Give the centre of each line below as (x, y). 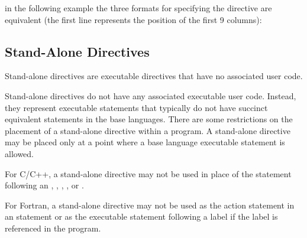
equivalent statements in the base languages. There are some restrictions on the (149, 119)
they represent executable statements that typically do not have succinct (136, 107)
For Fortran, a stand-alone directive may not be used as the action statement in (150, 205)
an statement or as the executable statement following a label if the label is (141, 216)
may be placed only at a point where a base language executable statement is (145, 142)
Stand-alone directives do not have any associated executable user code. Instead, (151, 95)
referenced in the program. (53, 228)
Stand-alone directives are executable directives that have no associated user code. (154, 76)
